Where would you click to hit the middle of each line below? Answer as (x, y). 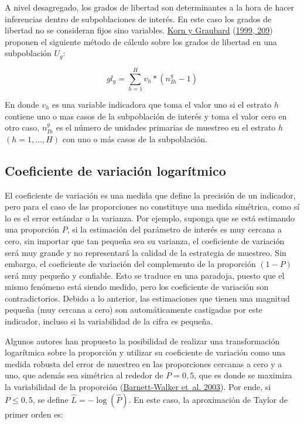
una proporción (32, 229)
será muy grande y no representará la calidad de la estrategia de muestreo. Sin (146, 252)
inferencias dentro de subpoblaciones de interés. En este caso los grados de (138, 18)
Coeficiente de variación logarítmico (115, 170)
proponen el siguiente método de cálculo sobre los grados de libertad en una (141, 41)
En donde (22, 104)
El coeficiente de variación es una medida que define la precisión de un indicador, (150, 195)
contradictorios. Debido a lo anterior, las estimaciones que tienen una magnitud (147, 298)
